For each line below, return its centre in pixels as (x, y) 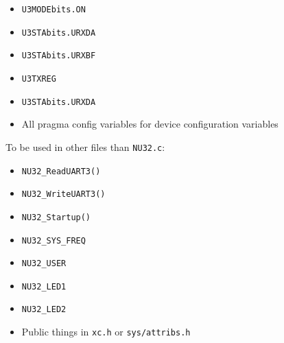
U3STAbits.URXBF (59, 56)
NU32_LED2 (44, 310)
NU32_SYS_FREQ (54, 240)
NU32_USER (44, 264)
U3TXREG (39, 79)
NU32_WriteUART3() (63, 194)
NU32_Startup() (56, 217)
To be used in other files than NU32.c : (85, 146)
